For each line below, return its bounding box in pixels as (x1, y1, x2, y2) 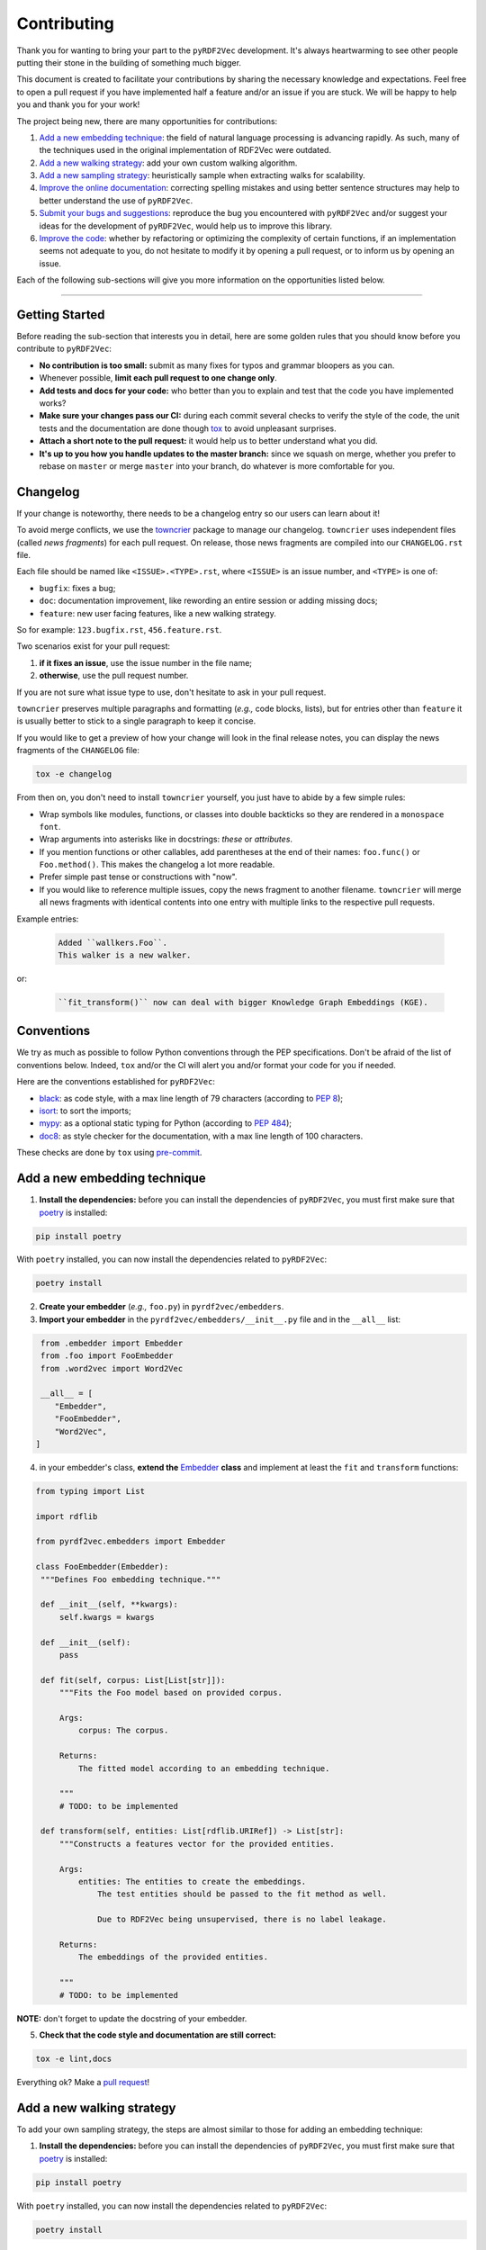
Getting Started (16, 307, 105, 322)
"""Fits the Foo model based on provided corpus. (58, 1687, 283, 1698)
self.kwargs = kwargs (58, 1612, 155, 1622)
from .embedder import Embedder (40, 1337, 184, 1348)
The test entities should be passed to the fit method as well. (97, 1889, 387, 1899)
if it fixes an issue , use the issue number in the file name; (39, 657, 252, 668)
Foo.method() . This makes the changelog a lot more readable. (39, 859, 275, 870)
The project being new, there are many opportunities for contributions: (16, 115, 278, 126)
